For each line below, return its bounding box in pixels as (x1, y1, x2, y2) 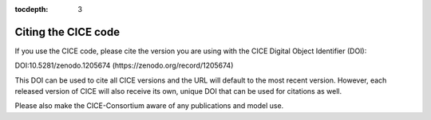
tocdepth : (14, 5, 49, 14)
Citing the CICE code (14, 25, 120, 39)
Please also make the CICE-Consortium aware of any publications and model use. (14, 101, 284, 110)
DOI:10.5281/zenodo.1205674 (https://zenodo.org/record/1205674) (14, 60, 234, 71)
